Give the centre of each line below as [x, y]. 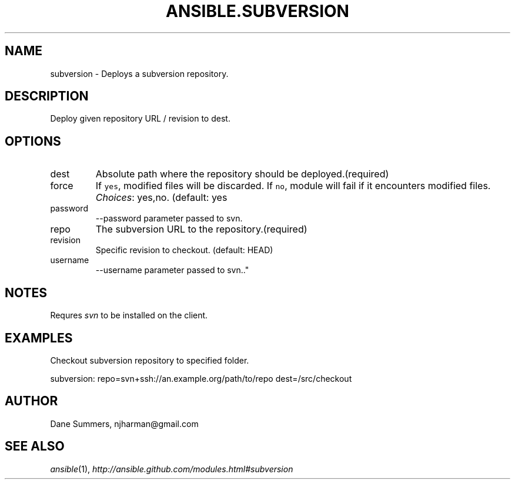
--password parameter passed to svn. [169, 219]
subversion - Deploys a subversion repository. [139, 73]
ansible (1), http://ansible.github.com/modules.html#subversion [172, 469]
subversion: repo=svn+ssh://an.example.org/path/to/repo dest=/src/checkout [201, 378]
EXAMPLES [39, 338]
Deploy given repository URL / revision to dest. [140, 119]
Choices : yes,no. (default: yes [161, 198]
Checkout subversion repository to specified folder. [150, 360]
